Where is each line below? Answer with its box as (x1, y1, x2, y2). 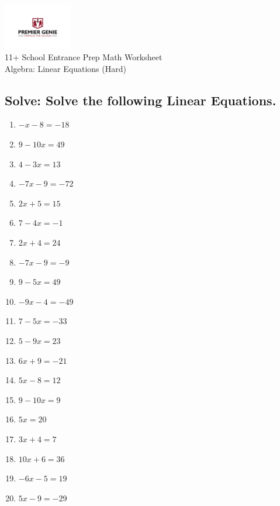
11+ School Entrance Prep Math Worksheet (5, 51, 163, 63)
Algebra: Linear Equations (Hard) (5, 62, 126, 74)
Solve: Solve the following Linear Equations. (5, 91, 276, 109)
